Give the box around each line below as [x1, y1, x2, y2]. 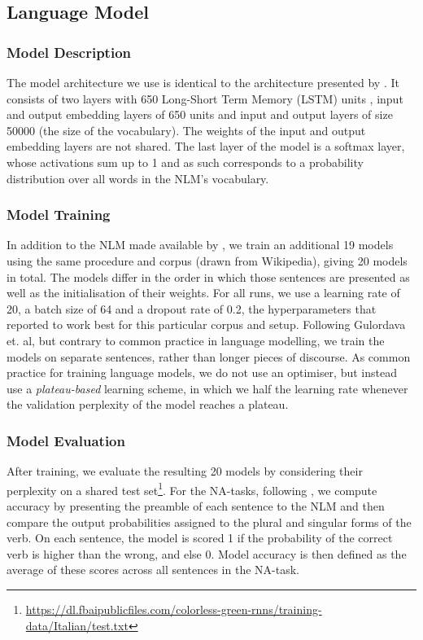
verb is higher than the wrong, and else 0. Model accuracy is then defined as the [7, 545, 407, 562]
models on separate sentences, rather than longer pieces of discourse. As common [7, 348, 411, 365]
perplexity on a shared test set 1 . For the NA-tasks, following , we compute [7, 479, 377, 498]
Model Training [7, 204, 111, 225]
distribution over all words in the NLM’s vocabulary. [7, 169, 269, 186]
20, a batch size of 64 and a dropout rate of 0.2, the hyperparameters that [7, 300, 377, 317]
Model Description [7, 42, 132, 62]
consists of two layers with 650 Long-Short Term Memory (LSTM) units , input [7, 90, 403, 107]
